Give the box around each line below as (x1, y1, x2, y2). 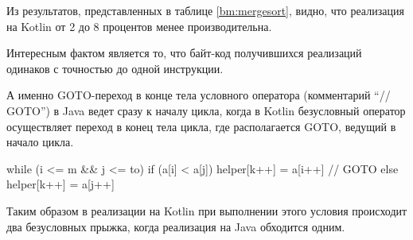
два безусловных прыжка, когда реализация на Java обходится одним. (6, 218, 345, 234)
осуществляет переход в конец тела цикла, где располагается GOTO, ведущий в (6, 118, 396, 134)
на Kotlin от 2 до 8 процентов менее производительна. (6, 17, 272, 34)
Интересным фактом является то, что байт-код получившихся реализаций (6, 45, 362, 61)
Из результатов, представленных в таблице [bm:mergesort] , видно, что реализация (6, 2, 404, 18)
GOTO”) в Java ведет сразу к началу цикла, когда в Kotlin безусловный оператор (6, 102, 406, 118)
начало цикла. (6, 134, 74, 150)
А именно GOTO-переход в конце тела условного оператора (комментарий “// (6, 87, 391, 103)
